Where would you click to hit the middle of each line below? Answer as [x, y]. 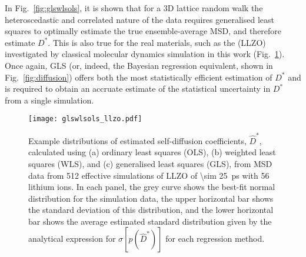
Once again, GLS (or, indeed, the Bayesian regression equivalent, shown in [139, 65]
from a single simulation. [49, 100]
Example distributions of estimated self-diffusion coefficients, [137, 140]
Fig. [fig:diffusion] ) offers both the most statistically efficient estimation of [139, 77]
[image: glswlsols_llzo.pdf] [85, 119]
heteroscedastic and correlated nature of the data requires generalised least [139, 19]
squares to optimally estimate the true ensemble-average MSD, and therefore [143, 31]
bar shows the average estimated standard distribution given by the [150, 221]
